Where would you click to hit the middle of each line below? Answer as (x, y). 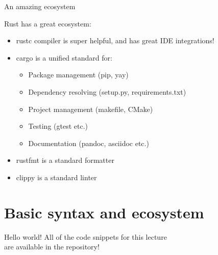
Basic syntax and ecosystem (104, 212)
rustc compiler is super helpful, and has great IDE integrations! (115, 40)
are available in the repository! (52, 247)
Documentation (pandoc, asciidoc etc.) (89, 143)
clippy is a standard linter (56, 177)
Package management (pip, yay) (78, 75)
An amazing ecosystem (40, 6)
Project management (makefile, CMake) (91, 109)
